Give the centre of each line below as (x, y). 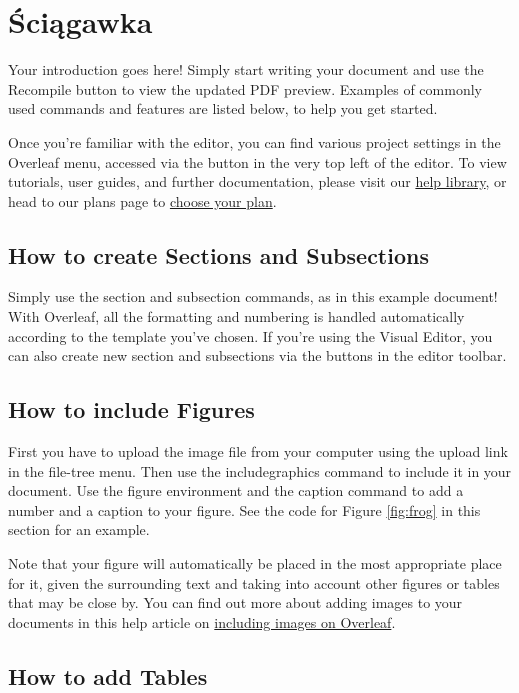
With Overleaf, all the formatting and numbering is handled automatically (236, 316)
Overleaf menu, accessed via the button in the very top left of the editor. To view (257, 161)
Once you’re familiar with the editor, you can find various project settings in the (254, 141)
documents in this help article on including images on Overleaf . (202, 621)
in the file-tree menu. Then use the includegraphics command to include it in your (260, 470)
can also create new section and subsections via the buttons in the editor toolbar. (257, 355)
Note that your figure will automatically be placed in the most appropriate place (255, 563)
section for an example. (79, 529)
